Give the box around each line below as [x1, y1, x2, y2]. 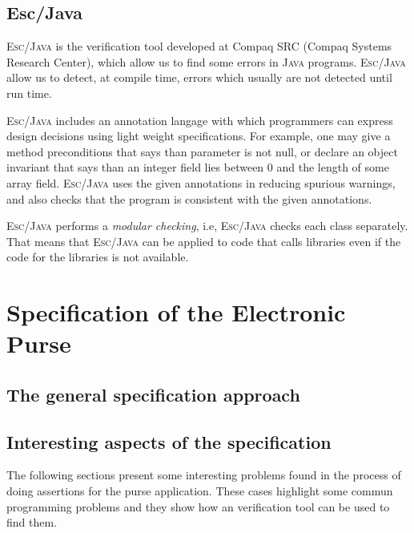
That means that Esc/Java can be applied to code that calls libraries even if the [6, 232, 401, 249]
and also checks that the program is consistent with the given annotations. [6, 190, 372, 207]
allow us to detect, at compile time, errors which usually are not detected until [6, 69, 392, 86]
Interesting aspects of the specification [6, 429, 332, 454]
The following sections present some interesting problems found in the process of [6, 466, 401, 483]
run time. [6, 84, 52, 101]
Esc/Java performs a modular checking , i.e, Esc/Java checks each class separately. [6, 217, 408, 234]
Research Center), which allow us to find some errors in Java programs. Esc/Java [6, 53, 406, 70]
